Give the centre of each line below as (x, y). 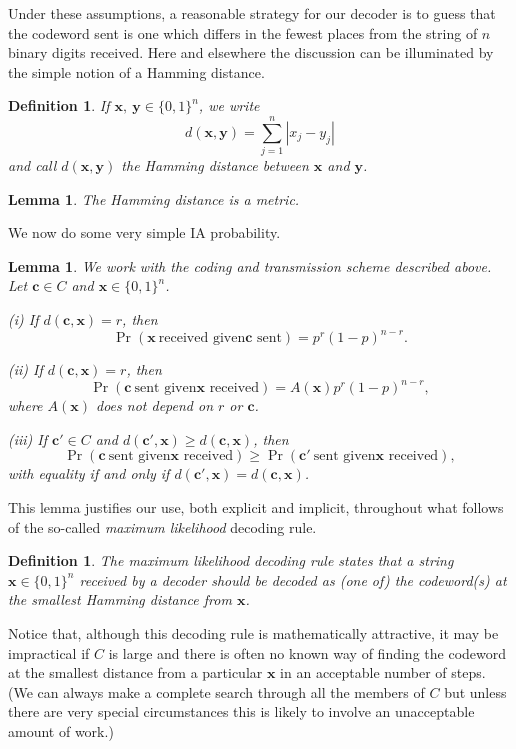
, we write (229, 105)
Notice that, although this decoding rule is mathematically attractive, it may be (253, 633)
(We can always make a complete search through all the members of (216, 691)
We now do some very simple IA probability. (144, 232)
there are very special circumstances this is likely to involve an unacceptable (241, 711)
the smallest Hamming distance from (120, 599)
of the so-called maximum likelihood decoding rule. (162, 526)
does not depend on (155, 405)
